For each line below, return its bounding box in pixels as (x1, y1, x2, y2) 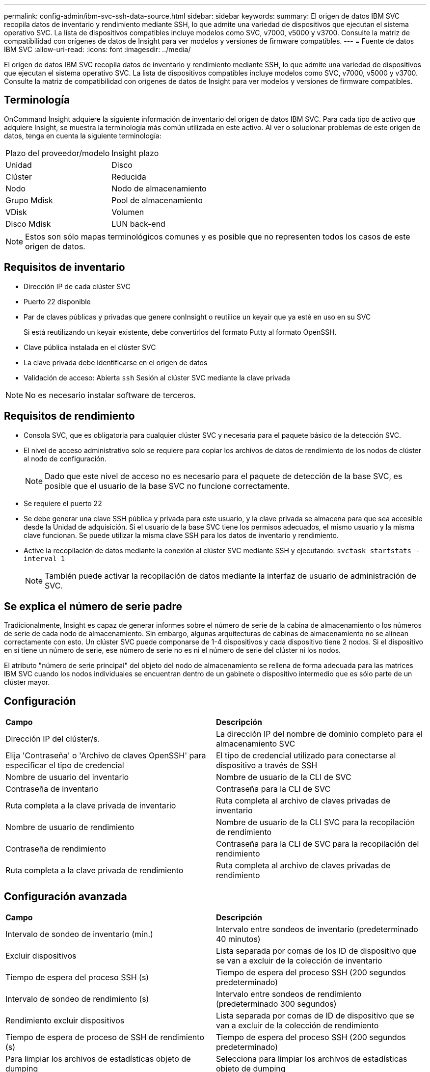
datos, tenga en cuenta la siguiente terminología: (4, 131, 161, 140)
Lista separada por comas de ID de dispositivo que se (216, 1011, 414, 1021)
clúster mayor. (4, 678, 50, 687)
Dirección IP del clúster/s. (5, 734, 100, 744)
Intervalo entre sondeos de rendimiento (216, 989, 362, 999)
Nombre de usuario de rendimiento (5, 822, 134, 832)
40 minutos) (216, 934, 261, 944)
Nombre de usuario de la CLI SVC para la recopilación (216, 817, 415, 828)
